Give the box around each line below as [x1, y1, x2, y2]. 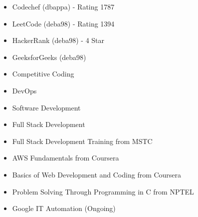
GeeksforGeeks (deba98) [12, 51, 86, 62]
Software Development [12, 102, 81, 112]
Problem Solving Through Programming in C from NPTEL [12, 186, 194, 196]
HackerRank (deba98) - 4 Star [12, 35, 105, 45]
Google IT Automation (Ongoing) [12, 203, 116, 213]
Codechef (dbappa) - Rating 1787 [12, 1, 115, 11]
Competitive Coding [12, 68, 74, 79]
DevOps [12, 85, 37, 95]
